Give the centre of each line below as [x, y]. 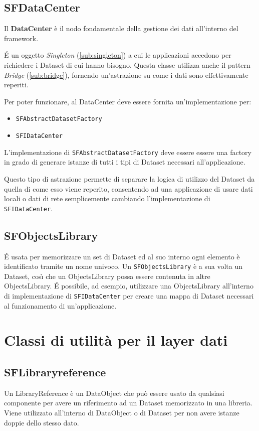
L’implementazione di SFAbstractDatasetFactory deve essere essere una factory [128, 152]
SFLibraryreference [55, 372]
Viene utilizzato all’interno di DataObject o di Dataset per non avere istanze [122, 413]
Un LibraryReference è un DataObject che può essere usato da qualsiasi [114, 393]
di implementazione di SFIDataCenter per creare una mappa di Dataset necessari [129, 296]
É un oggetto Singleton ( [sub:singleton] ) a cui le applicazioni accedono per [118, 55]
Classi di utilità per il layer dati [116, 340]
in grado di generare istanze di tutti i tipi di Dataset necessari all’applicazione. [125, 162]
